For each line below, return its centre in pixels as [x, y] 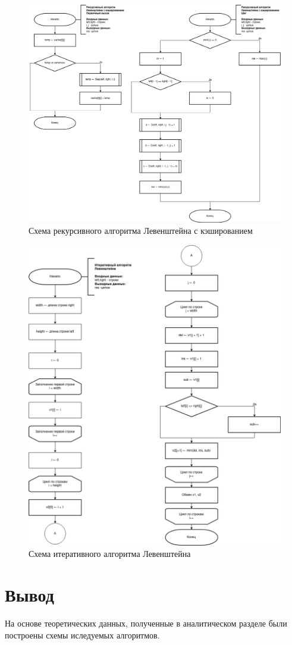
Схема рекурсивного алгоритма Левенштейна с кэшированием [141, 231]
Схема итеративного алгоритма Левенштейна [110, 554]
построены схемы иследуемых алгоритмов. [82, 635]
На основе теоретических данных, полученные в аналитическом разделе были [146, 623]
